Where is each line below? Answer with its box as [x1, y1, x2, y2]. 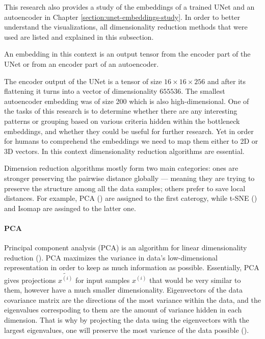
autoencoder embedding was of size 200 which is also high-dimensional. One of [4, 95, 249, 106]
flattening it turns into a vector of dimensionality [4, 86, 157, 96]
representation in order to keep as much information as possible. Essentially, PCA [4, 262, 259, 273]
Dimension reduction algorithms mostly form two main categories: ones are [4, 163, 238, 173]
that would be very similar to [149, 274, 241, 285]
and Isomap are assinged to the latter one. [4, 202, 136, 213]
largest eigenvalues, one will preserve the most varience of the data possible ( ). [4, 324, 249, 335]
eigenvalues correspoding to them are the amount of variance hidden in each [4, 304, 242, 315]
